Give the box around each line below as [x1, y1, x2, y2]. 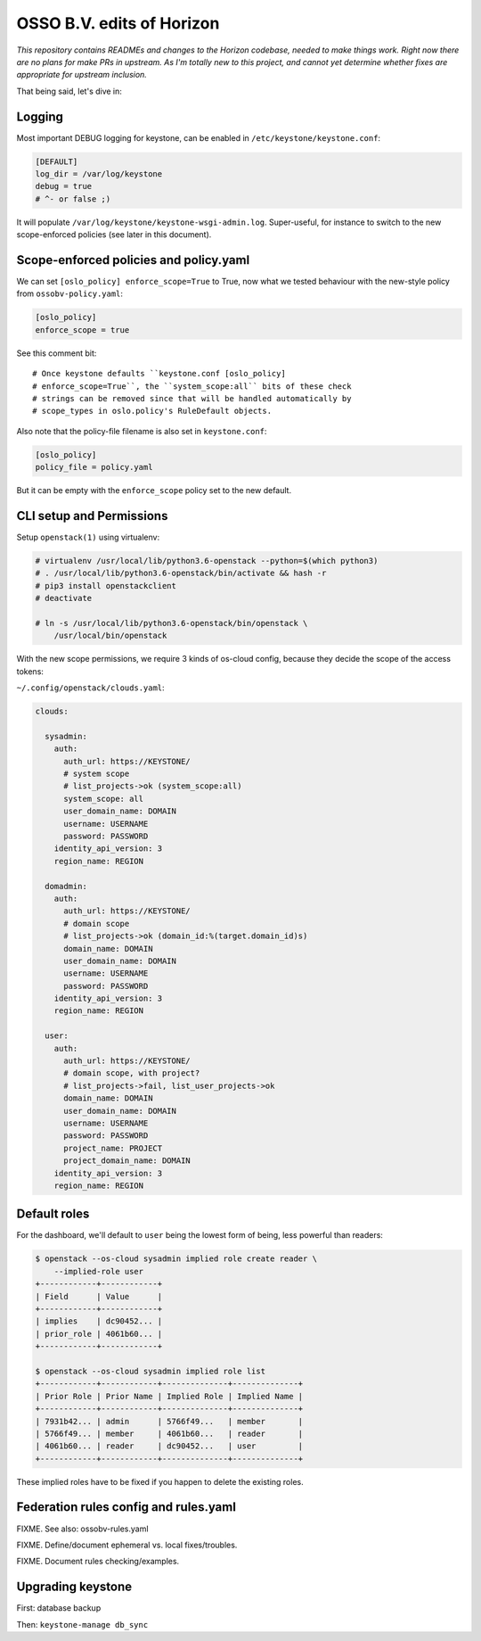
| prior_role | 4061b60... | [35, 1329, 163, 1339]
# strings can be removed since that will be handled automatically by [32, 393, 352, 403]
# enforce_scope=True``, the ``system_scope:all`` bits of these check [32, 381, 352, 392]
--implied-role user [53, 1266, 144, 1276]
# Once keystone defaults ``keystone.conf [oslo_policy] [32, 368, 287, 379]
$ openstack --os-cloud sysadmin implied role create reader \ [35, 1254, 318, 1264]
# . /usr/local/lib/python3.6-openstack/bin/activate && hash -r [35, 568, 327, 579]
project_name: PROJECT [63, 1142, 163, 1153]
